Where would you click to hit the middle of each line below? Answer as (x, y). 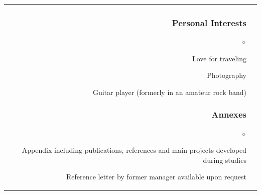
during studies (225, 160)
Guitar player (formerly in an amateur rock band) (169, 92)
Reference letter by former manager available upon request (156, 177)
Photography (227, 75)
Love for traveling (219, 58)
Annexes (229, 114)
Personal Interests (209, 22)
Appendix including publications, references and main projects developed (134, 150)
